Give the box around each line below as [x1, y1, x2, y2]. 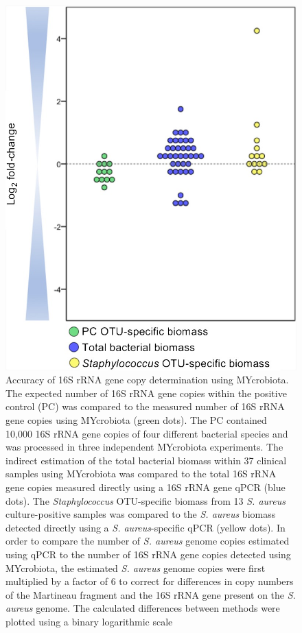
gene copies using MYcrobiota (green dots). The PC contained [5, 412, 267, 427]
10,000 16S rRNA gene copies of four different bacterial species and [5, 426, 288, 440]
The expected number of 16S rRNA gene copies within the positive [5, 385, 287, 400]
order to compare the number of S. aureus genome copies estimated [5, 534, 290, 548]
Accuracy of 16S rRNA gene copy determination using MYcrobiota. [5, 372, 289, 387]
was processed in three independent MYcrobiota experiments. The [5, 440, 283, 454]
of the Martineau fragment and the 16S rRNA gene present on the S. [5, 587, 296, 601]
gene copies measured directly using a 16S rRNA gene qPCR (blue [5, 479, 286, 494]
